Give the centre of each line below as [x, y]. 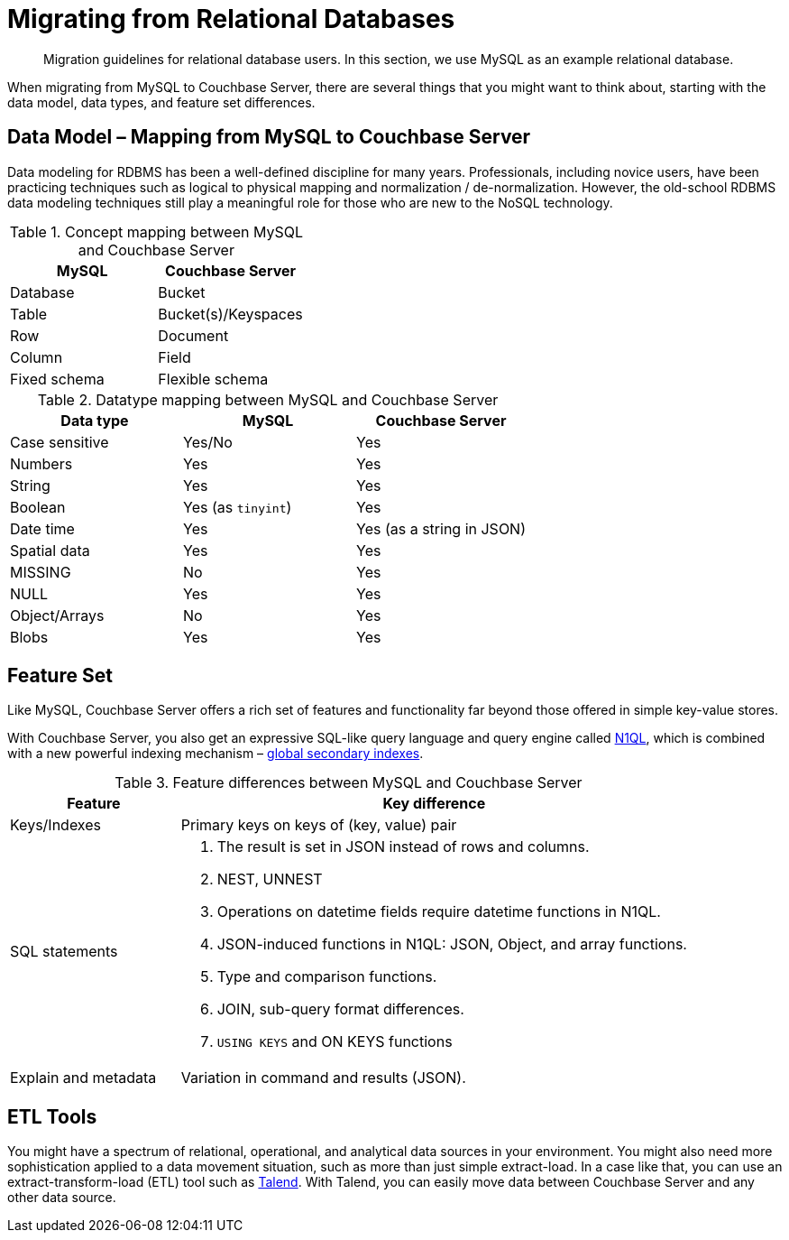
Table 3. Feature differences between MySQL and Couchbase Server [349, 783]
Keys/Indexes [55, 825]
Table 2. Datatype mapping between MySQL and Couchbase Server [268, 399]
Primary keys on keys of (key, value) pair [319, 825]
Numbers [41, 463]
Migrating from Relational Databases [231, 19]
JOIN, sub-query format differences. [340, 1009]
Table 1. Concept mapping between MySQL [156, 231]
